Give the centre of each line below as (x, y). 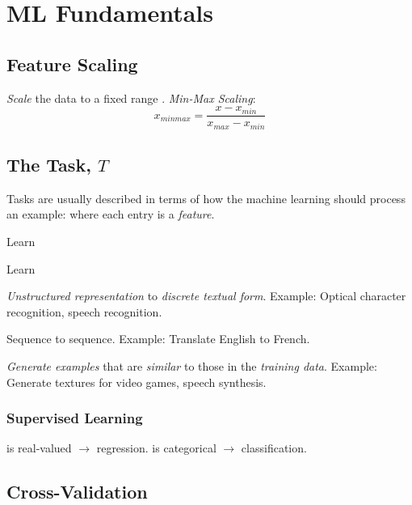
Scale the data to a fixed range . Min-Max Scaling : (131, 98)
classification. (274, 448)
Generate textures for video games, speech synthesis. (137, 382)
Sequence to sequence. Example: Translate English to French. (158, 339)
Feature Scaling (72, 64)
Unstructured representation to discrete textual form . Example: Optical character (206, 296)
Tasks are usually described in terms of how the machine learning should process (206, 198)
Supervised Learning (75, 418)
